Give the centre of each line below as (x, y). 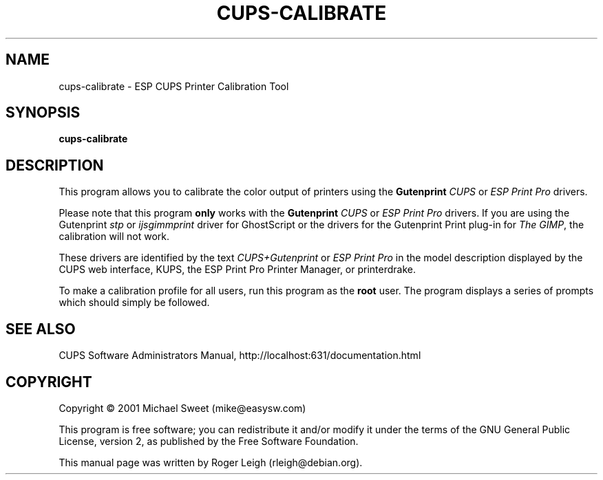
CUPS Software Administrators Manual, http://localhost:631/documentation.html (240, 356)
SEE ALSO (41, 329)
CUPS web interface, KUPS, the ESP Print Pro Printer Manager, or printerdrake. (237, 270)
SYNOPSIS (43, 113)
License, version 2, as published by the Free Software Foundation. (209, 441)
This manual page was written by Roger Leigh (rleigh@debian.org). (211, 462)
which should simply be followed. (134, 303)
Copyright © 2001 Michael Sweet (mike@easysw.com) (182, 408)
